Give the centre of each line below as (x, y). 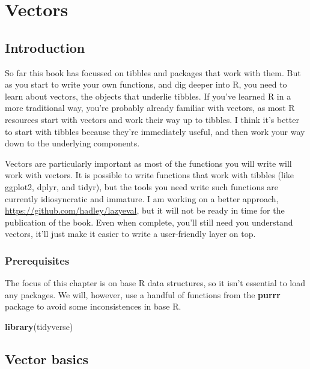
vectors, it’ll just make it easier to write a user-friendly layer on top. (130, 234)
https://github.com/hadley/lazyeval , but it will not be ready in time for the (145, 210)
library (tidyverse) (39, 326)
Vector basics (47, 358)
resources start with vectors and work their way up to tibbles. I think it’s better (152, 119)
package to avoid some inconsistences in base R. (93, 306)
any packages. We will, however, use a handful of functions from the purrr (143, 294)
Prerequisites (37, 260)
